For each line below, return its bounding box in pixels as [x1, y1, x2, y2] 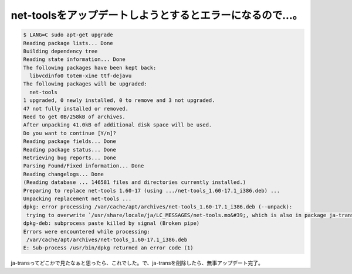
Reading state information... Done [23, 56, 126, 63]
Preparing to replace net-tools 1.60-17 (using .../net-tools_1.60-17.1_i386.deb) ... [23, 187, 280, 194]
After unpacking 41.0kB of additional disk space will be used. [23, 122, 212, 128]
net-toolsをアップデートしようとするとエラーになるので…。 [11, 9, 303, 22]
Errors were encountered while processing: [23, 228, 151, 235]
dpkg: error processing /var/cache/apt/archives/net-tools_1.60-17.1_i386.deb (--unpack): [23, 204, 293, 210]
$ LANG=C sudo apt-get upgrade [23, 32, 114, 38]
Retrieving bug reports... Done [23, 155, 117, 161]
